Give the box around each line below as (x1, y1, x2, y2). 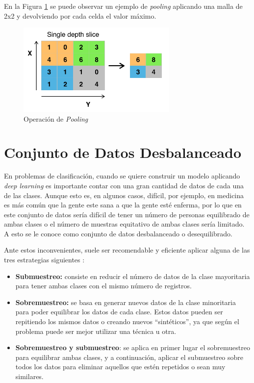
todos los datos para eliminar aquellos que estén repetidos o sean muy (15, 361, 226, 372)
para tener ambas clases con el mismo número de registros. (15, 281, 192, 291)
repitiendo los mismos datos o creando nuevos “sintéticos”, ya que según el (15, 316, 239, 327)
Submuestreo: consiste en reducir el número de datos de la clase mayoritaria (15, 271, 250, 281)
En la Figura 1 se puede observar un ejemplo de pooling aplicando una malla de (4, 1, 243, 11)
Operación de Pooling (24, 113, 88, 124)
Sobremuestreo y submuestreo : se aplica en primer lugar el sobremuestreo (15, 342, 250, 353)
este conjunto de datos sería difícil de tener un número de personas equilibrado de (4, 209, 250, 219)
